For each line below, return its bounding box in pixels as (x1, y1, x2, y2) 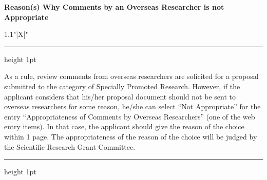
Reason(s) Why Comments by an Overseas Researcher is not (4, 2, 224, 12)
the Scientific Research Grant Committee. (4, 141, 136, 152)
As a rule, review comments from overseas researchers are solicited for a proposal (4, 71, 259, 82)
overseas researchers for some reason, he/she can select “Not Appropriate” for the (4, 101, 261, 112)
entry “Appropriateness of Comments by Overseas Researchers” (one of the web (4, 111, 255, 122)
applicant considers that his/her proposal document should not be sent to (4, 91, 236, 102)
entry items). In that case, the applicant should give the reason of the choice (4, 121, 244, 132)
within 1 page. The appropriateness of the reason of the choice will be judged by (4, 131, 257, 142)
